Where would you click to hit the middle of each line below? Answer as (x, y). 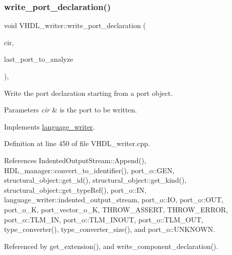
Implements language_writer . (50, 126)
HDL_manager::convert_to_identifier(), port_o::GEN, (89, 170)
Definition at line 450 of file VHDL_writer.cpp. (77, 143)
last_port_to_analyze (39, 59)
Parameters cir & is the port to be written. (71, 110)
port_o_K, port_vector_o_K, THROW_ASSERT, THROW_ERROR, (116, 209)
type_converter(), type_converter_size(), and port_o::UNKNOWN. (110, 229)
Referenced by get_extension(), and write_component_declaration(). (111, 246)
